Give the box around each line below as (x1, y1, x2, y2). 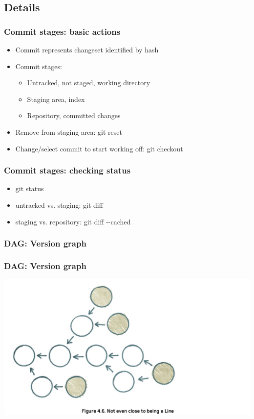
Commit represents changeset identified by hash (15, 45, 159, 54)
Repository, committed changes (27, 110, 121, 121)
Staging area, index (27, 94, 85, 104)
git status (15, 183, 44, 194)
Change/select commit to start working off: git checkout (15, 143, 183, 153)
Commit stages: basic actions (4, 25, 121, 37)
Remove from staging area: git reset (15, 126, 122, 137)
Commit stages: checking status (4, 164, 131, 176)
